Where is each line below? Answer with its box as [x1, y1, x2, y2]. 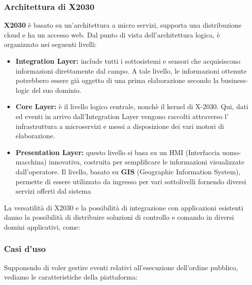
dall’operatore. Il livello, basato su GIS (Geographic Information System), [15, 166, 241, 176]
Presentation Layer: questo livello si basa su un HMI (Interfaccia [15, 147, 220, 157]
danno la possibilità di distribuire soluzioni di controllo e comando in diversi [4, 212, 234, 222]
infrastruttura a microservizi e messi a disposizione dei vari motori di [15, 121, 224, 131]
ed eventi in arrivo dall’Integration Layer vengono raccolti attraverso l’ [15, 111, 229, 121]
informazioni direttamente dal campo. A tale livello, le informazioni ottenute [15, 65, 247, 76]
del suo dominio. [32, 84, 81, 95]
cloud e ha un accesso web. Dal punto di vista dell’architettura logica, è [4, 29, 220, 40]
